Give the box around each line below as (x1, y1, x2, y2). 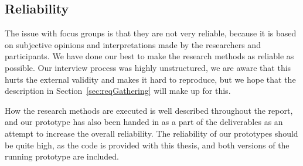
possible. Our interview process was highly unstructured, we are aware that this (5, 61, 291, 73)
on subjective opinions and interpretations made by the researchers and (5, 38, 261, 50)
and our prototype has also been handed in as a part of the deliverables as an (5, 116, 283, 128)
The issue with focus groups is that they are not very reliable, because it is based (5, 27, 297, 39)
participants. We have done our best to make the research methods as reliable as (5, 50, 294, 62)
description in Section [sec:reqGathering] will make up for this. (5, 84, 231, 97)
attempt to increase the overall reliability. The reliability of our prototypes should (5, 127, 298, 139)
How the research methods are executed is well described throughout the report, (5, 104, 293, 116)
